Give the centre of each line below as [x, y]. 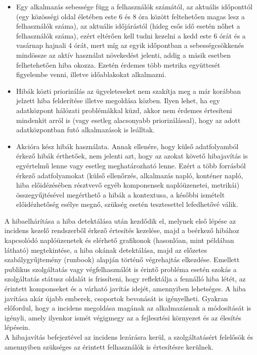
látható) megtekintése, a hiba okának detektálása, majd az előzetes [106, 250]
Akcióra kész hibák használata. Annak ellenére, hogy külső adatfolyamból [127, 146]
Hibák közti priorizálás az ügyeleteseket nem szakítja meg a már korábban [128, 91]
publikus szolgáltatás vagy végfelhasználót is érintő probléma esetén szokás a [121, 269]
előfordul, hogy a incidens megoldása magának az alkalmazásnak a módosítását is [128, 308]
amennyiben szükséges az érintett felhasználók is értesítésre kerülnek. [109, 346]
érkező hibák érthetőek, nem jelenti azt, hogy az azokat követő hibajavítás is [132, 156]
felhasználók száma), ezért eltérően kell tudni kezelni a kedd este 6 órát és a [131, 35]
